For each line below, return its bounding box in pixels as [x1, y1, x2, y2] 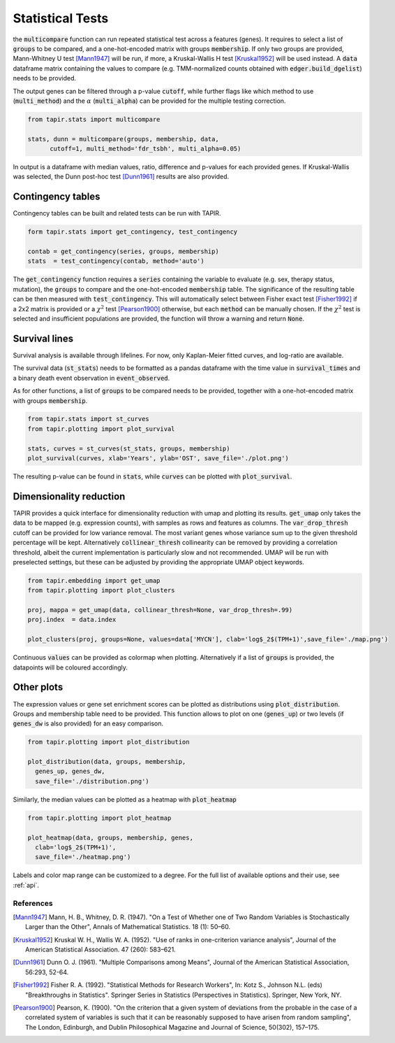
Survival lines [13, 332, 73, 344]
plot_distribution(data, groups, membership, [27, 758, 186, 766]
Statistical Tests [13, 10, 109, 26]
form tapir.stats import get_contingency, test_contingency [27, 228, 238, 236]
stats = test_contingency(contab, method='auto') [27, 257, 205, 265]
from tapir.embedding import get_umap [27, 576, 161, 584]
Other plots [13, 681, 64, 693]
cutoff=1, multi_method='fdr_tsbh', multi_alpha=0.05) [50, 145, 241, 153]
